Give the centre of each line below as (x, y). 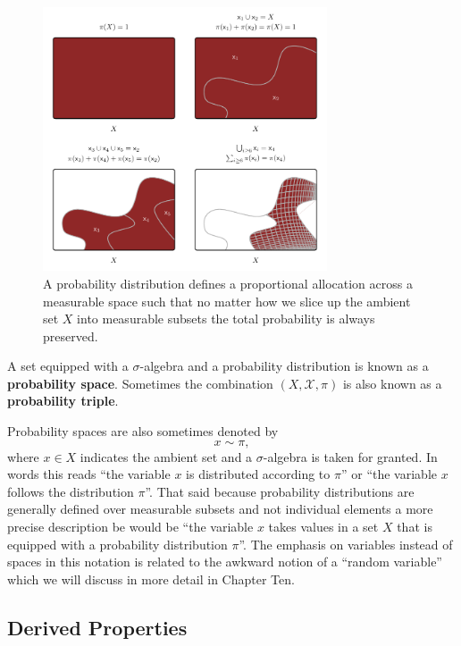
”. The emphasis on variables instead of (346, 544)
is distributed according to (258, 474)
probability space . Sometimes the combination (140, 383)
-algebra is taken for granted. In (350, 456)
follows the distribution (71, 491)
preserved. (71, 336)
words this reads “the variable (89, 474)
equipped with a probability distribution (117, 544)
